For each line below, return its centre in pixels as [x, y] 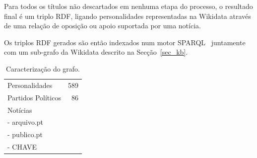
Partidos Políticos [34, 97]
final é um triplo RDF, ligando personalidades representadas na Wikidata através [128, 16]
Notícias [20, 110]
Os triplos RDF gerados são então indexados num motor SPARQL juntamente [125, 42]
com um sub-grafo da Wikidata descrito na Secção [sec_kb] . [96, 52]
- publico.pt [25, 134]
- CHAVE [22, 147]
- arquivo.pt [26, 122]
